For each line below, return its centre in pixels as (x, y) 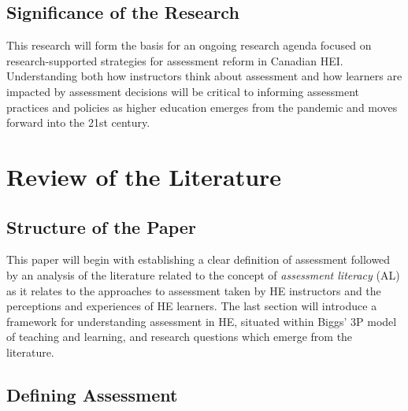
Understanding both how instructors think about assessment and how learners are (204, 76)
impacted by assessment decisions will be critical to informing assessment (183, 91)
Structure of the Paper (101, 226)
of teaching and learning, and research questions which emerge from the (180, 337)
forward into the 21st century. (78, 122)
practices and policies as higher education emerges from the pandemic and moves (202, 107)
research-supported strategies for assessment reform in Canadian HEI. (175, 60)
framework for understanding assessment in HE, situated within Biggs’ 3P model (202, 321)
